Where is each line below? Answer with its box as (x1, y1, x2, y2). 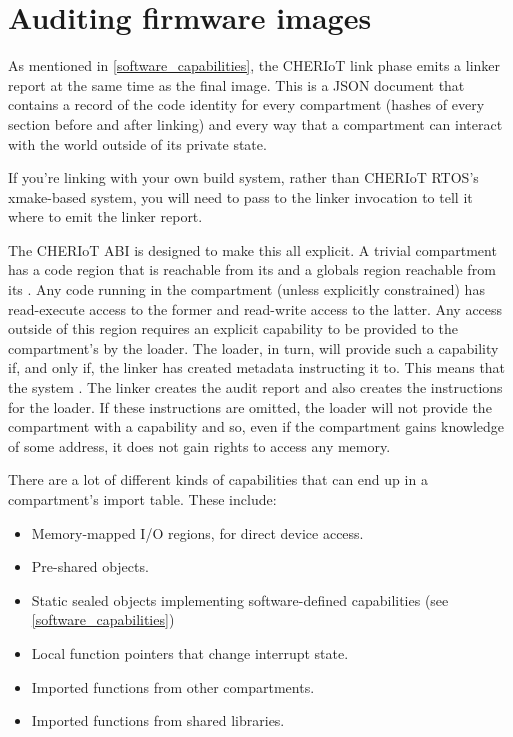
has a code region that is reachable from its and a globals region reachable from (8, 259, 496, 280)
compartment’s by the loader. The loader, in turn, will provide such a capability (8, 337, 499, 358)
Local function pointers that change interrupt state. (31, 642, 349, 663)
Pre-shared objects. (31, 556, 149, 577)
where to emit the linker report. (8, 206, 203, 227)
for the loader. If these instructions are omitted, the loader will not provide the (8, 396, 492, 417)
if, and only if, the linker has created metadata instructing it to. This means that (8, 357, 506, 378)
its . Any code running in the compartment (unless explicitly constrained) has (8, 279, 485, 300)
